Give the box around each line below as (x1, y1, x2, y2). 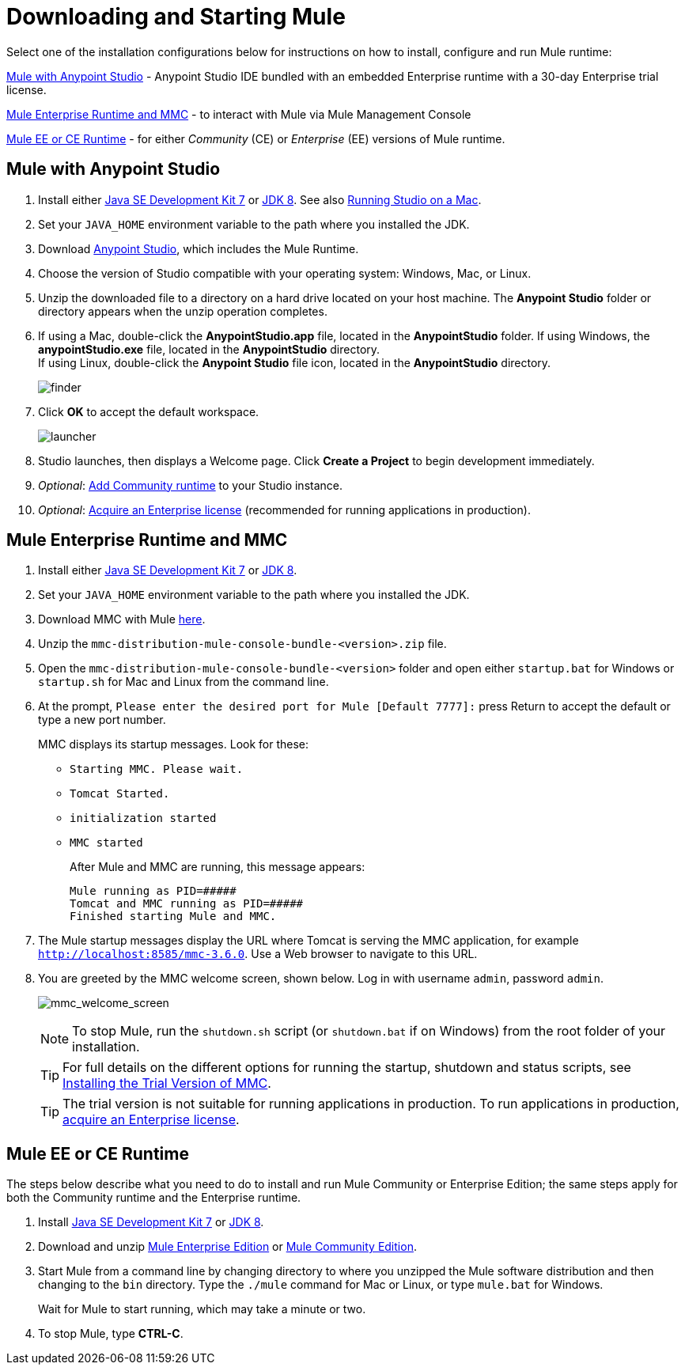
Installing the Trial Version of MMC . (62, 1075, 271, 1092)
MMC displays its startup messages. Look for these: (38, 737, 309, 752)
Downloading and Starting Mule (6, 3, 346, 30)
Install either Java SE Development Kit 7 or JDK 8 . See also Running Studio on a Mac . (38, 192, 482, 206)
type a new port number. (38, 713, 166, 727)
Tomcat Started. (70, 787, 170, 801)
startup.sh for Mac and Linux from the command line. (38, 675, 329, 689)
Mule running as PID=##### (70, 884, 237, 898)
